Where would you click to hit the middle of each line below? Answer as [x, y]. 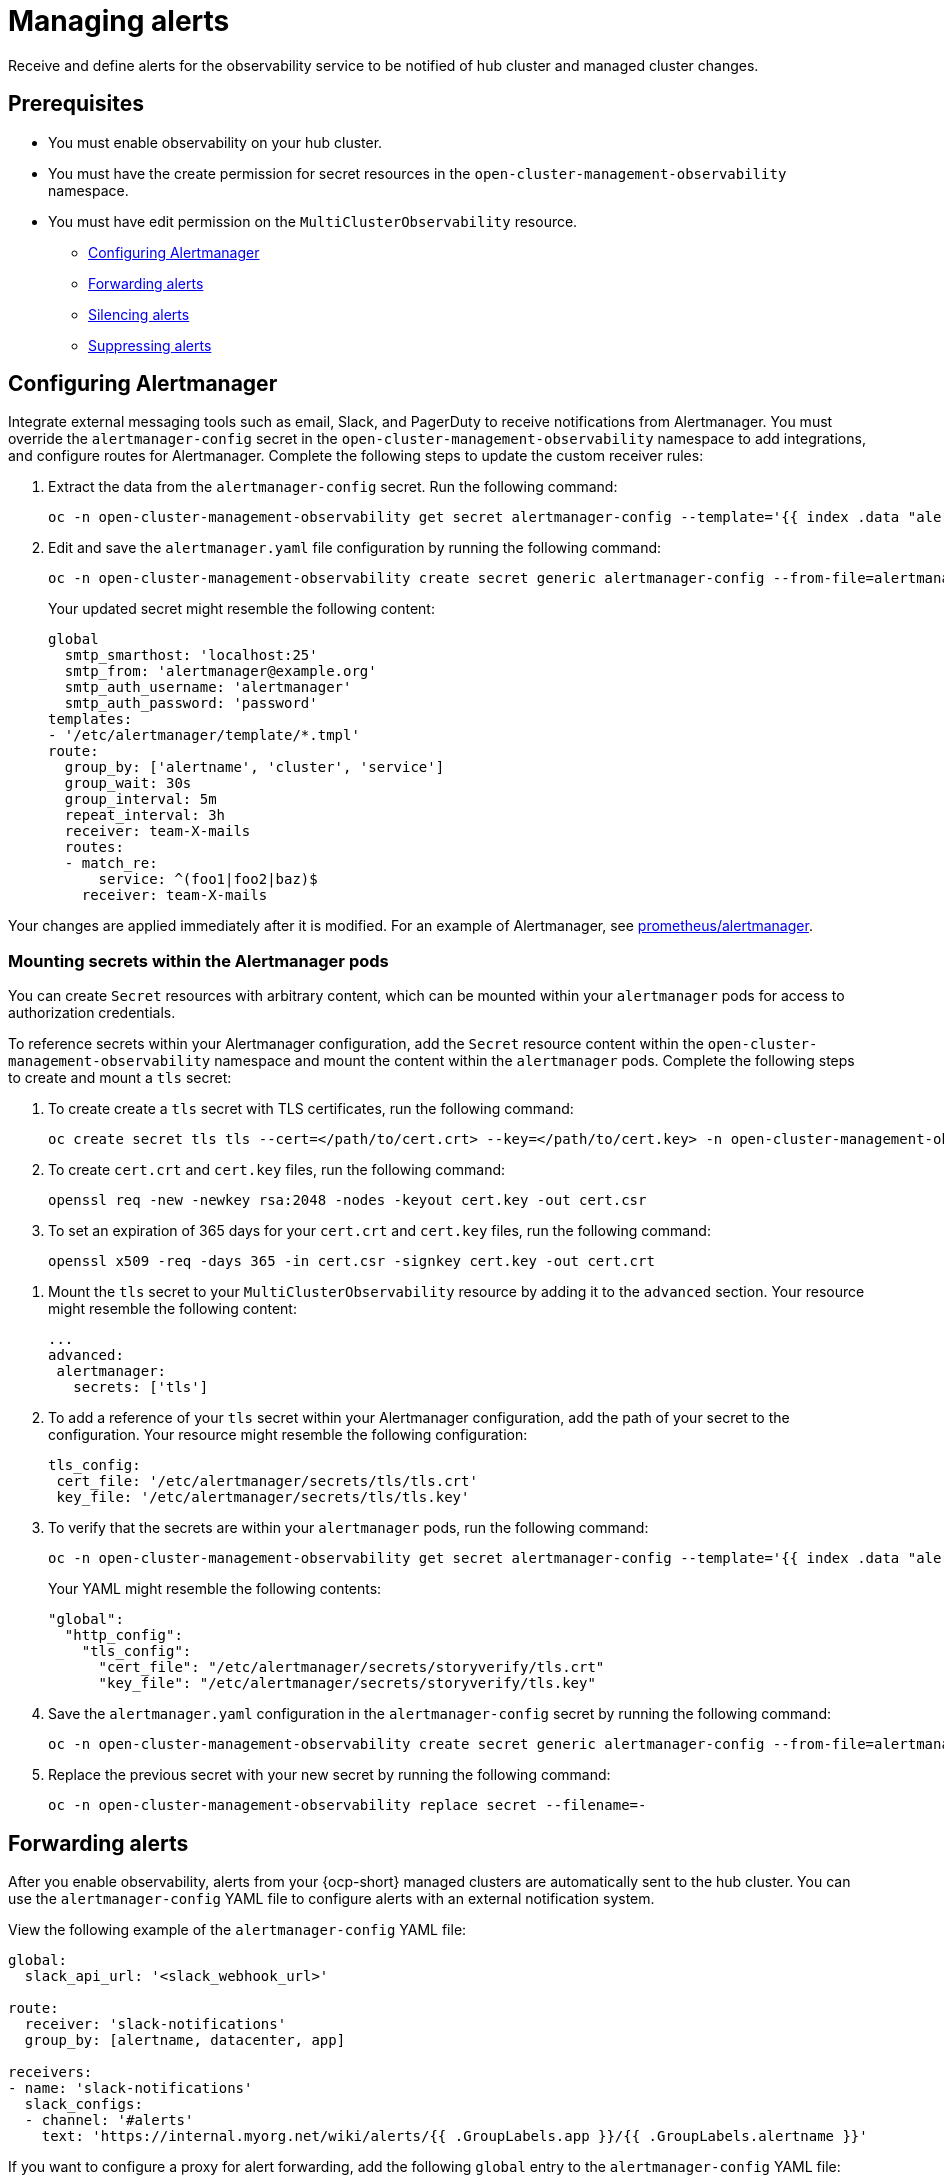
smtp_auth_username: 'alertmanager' [208, 687]
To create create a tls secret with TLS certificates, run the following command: [311, 1109]
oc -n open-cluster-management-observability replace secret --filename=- [347, 1805]
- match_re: [111, 863]
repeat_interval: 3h [145, 815]
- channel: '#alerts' [109, 2120]
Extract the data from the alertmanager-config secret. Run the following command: [333, 487]
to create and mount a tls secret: [120, 1078]
